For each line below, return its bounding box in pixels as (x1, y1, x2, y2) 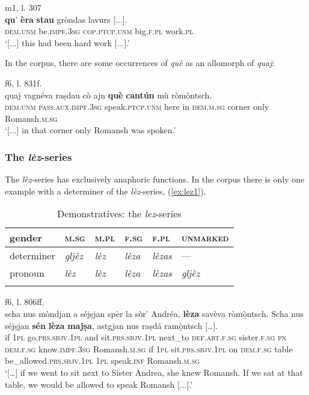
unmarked (181, 231, 229, 245)
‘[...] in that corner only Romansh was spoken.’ (5, 124, 176, 136)
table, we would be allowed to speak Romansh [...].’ (5, 378, 193, 390)
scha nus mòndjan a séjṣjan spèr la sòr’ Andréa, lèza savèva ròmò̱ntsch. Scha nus (5, 307, 304, 319)
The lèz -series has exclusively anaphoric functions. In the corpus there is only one (5, 173, 305, 185)
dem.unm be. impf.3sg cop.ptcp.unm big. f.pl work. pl (5, 25, 194, 37)
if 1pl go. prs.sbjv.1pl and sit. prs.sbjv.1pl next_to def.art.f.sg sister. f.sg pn (5, 331, 287, 343)
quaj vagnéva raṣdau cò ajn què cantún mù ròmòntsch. (5, 88, 212, 101)
